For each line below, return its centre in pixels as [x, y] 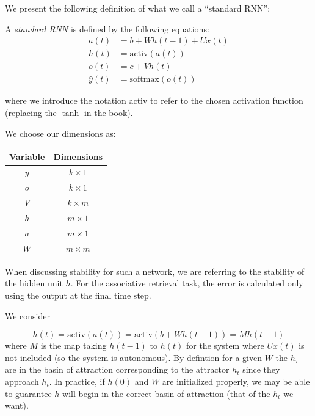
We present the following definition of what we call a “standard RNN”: [138, 8]
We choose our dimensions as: [60, 133]
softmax [144, 80]
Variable [27, 156]
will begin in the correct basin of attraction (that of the [166, 393]
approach [22, 381]
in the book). [108, 112]
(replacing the [31, 112]
